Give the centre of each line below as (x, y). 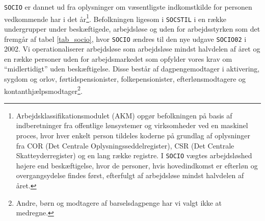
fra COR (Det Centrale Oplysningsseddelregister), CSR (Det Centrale (125, 145)
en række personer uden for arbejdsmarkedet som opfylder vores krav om (118, 58)
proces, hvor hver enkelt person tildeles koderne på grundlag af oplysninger (133, 136)
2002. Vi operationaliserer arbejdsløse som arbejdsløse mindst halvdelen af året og (132, 49)
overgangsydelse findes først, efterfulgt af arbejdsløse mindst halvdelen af (130, 175)
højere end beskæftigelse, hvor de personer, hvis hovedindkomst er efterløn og (137, 165)
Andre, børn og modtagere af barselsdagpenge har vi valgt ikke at (119, 202)
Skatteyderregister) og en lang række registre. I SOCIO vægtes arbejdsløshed (134, 155)
